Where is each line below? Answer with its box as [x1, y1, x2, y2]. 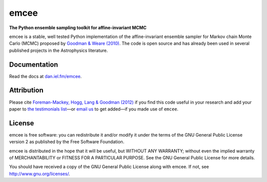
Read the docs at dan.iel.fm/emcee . [9, 73, 82, 79]
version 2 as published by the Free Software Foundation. [9, 139, 125, 145]
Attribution [9, 86, 44, 95]
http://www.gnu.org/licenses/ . [9, 171, 70, 177]
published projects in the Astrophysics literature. [9, 47, 108, 53]
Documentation [9, 60, 58, 69]
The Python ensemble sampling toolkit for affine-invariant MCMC [9, 25, 147, 31]
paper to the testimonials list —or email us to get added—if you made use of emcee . [9, 106, 178, 112]
